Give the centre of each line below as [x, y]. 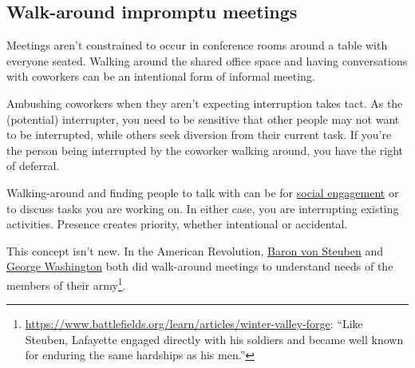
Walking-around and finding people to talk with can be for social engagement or [203, 192]
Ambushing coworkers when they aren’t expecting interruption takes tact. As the [205, 103]
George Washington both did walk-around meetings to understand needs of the [200, 266]
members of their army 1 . [66, 283]
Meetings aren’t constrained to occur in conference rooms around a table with [197, 45]
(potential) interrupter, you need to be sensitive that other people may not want [203, 119]
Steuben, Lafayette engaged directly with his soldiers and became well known [214, 339]
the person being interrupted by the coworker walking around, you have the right [205, 150]
